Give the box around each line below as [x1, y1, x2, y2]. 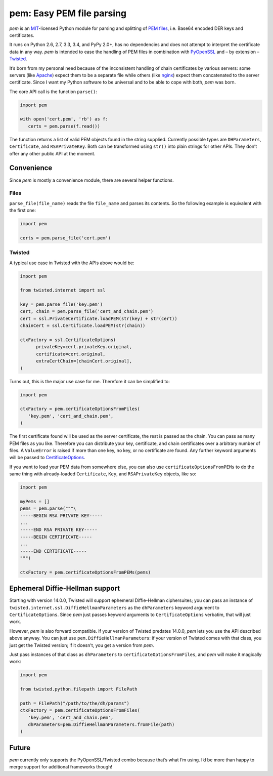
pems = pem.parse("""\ [20, 506, 76, 511]
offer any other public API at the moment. [9, 150, 96, 156]
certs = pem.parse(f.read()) [28, 123, 101, 129]
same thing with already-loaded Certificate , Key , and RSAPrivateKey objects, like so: [9, 471, 197, 477]
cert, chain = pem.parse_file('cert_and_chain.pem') [20, 309, 154, 314]
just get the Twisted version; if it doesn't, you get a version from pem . [9, 642, 154, 648]
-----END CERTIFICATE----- [20, 548, 87, 554]
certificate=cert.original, [36, 351, 106, 357]
